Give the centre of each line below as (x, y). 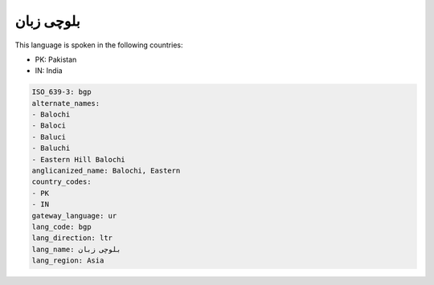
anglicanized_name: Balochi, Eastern (106, 171)
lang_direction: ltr (72, 238)
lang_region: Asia (68, 261)
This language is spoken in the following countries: (99, 45)
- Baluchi (51, 148)
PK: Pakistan (56, 59)
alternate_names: (66, 103)
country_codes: (61, 182)
